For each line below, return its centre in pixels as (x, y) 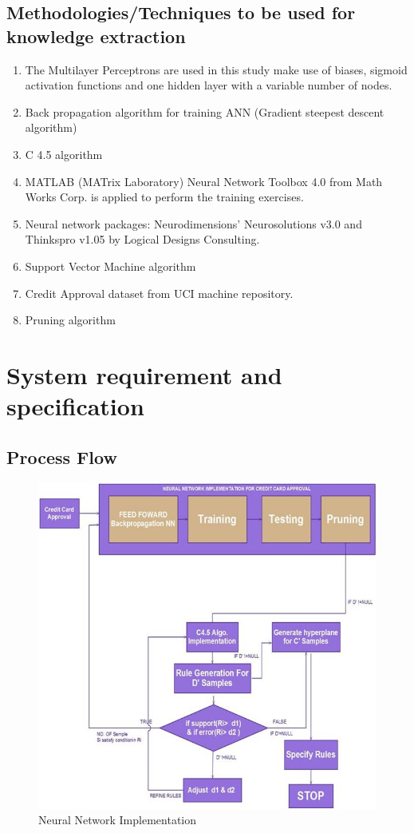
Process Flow (62, 456)
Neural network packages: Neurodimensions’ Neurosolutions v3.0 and (193, 223)
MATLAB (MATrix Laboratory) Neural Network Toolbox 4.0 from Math (204, 181)
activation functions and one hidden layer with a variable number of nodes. (209, 85)
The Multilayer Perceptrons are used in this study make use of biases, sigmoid (216, 69)
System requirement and (144, 374)
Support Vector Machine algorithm (110, 266)
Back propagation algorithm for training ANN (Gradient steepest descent (205, 111)
